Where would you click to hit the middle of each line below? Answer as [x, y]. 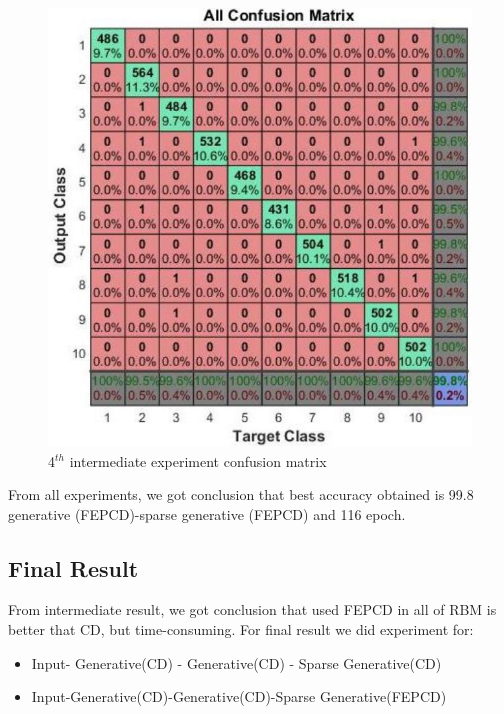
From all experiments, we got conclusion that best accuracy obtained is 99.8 [241, 494]
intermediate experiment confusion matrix [198, 460]
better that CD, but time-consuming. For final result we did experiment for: [241, 629]
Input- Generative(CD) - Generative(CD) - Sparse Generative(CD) [236, 662]
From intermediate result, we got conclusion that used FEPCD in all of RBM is [252, 609]
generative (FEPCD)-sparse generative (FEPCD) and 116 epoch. [207, 513]
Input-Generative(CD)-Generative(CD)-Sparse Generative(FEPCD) [239, 696]
